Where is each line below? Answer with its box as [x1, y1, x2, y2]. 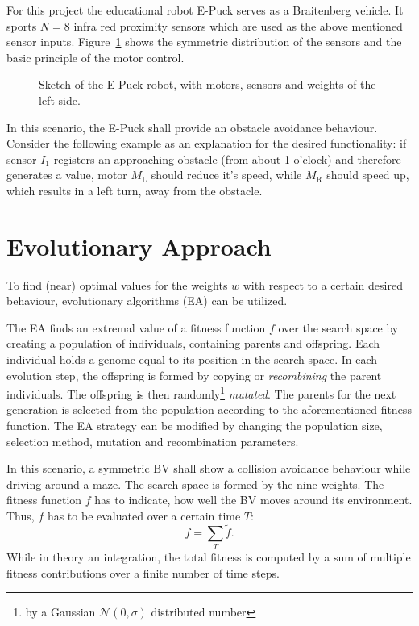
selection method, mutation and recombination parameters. [6, 432, 299, 449]
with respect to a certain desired [243, 276, 403, 293]
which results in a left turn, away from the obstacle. [6, 182, 263, 198]
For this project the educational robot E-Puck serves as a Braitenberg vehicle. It [6, 2, 404, 18]
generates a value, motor [6, 166, 127, 183]
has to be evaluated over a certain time [47, 507, 241, 524]
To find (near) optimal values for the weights [6, 276, 228, 293]
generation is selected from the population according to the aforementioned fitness [6, 401, 412, 418]
